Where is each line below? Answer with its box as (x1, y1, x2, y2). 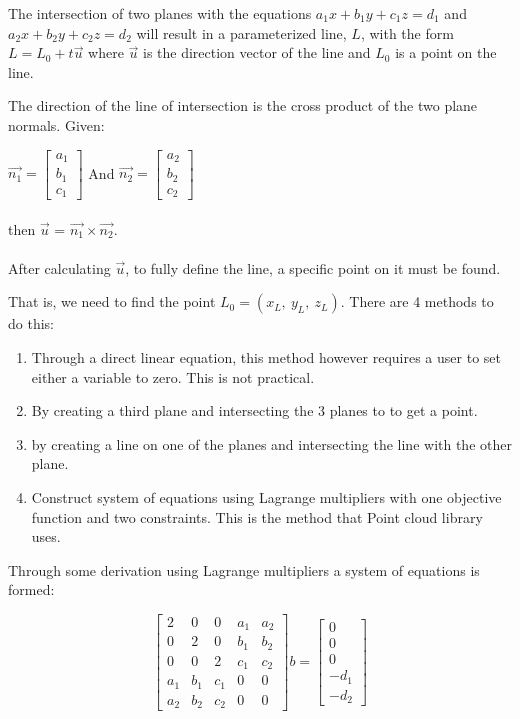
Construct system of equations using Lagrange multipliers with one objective (31, 486, 502, 507)
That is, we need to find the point (8, 291, 216, 312)
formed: (8, 579, 55, 600)
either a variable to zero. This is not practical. (31, 366, 315, 387)
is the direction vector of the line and (142, 42, 371, 63)
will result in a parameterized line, (136, 22, 347, 43)
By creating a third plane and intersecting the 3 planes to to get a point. (31, 400, 478, 421)
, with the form (360, 22, 454, 43)
